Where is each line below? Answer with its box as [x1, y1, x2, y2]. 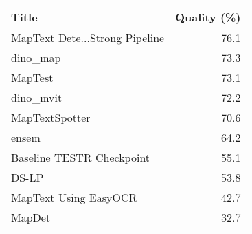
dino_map [11, 50, 61, 65]
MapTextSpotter [11, 109, 91, 125]
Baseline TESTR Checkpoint [11, 149, 150, 165]
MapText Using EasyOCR [11, 189, 137, 205]
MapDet [11, 209, 51, 225]
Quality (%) [175, 9, 241, 25]
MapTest [11, 70, 54, 85]
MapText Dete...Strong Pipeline [11, 30, 165, 45]
